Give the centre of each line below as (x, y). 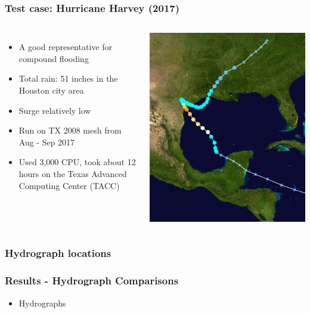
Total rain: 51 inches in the (68, 78)
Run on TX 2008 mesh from (70, 130)
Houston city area (51, 90)
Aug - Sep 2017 (47, 142)
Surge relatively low (55, 110)
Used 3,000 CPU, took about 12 (77, 162)
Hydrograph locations (58, 253)
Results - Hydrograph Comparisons (92, 281)
